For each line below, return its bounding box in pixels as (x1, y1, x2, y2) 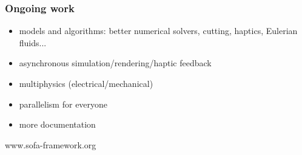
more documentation (19, 118, 96, 131)
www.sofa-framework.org (5, 138, 96, 151)
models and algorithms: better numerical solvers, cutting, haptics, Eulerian (19, 24, 298, 37)
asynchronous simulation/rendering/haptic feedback (19, 57, 212, 69)
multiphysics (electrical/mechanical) (19, 77, 153, 89)
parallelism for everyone (19, 97, 108, 110)
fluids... (19, 36, 47, 49)
